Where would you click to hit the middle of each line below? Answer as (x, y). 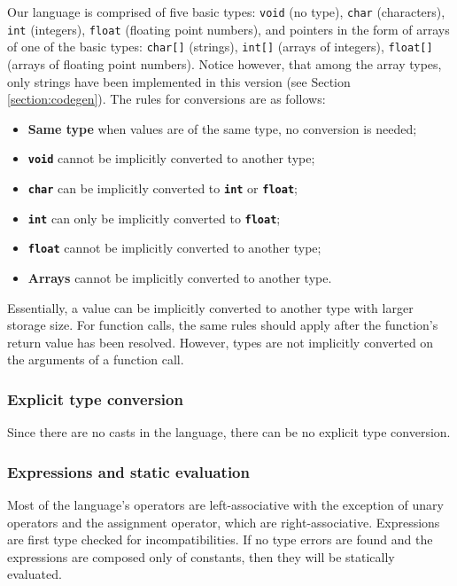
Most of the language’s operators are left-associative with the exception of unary (225, 504)
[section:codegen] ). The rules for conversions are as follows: (167, 99)
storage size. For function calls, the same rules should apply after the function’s (223, 325)
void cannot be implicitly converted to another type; (171, 158)
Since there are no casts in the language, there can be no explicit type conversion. (229, 432)
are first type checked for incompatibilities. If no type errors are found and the (220, 539)
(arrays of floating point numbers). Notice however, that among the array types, (225, 63)
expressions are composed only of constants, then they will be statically (201, 556)
